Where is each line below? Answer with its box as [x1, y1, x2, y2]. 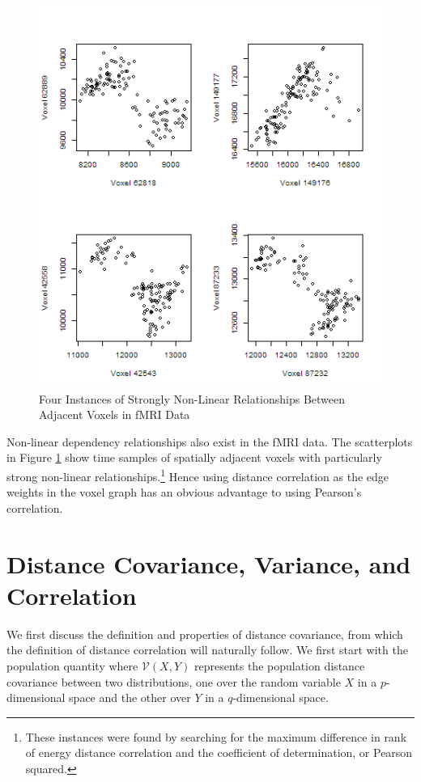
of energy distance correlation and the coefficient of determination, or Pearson [25, 744, 413, 761]
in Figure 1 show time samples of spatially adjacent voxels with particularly [6, 449, 382, 466]
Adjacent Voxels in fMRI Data [39, 406, 190, 423]
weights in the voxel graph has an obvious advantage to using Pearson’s [6, 484, 362, 501]
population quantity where [6, 657, 138, 674]
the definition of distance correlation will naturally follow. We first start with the [6, 641, 408, 658]
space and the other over [69, 689, 191, 706]
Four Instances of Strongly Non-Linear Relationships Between [39, 390, 346, 407]
